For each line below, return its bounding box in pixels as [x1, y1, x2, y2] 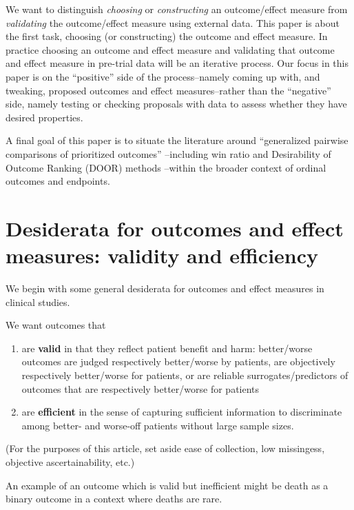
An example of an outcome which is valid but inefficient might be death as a [6, 478, 329, 492]
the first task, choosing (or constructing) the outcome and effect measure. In [6, 29, 328, 43]
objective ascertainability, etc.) [6, 454, 135, 469]
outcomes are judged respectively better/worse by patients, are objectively [21, 354, 335, 369]
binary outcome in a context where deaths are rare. [6, 491, 222, 506]
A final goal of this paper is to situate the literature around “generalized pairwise [6, 133, 348, 147]
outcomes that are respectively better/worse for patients [21, 381, 260, 396]
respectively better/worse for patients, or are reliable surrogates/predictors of [21, 368, 348, 382]
